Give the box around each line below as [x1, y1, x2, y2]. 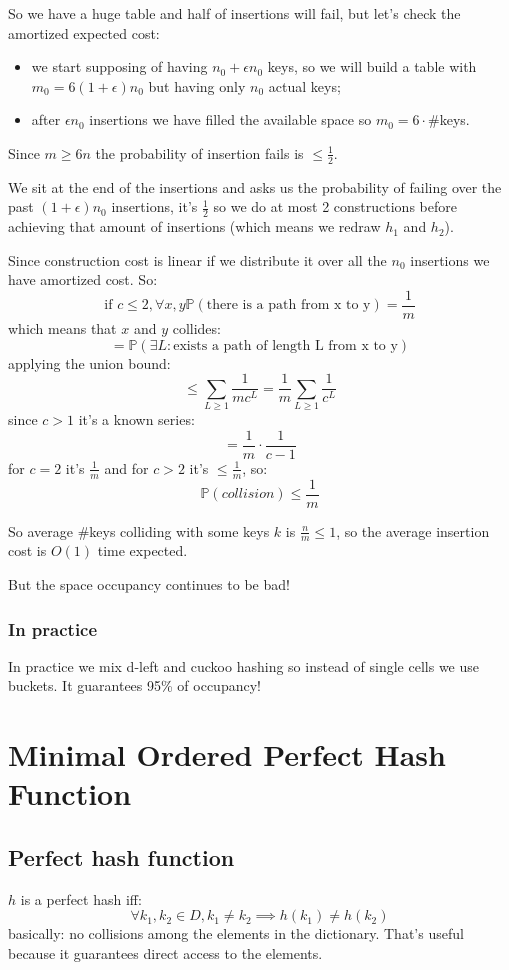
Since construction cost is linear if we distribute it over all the [8, 249, 387, 270]
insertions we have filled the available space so [89, 109, 372, 130]
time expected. [97, 540, 188, 561]
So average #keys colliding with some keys [8, 520, 270, 541]
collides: [172, 318, 221, 339]
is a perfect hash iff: [20, 888, 142, 909]
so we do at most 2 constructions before [213, 196, 457, 217]
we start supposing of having [31, 56, 208, 77]
